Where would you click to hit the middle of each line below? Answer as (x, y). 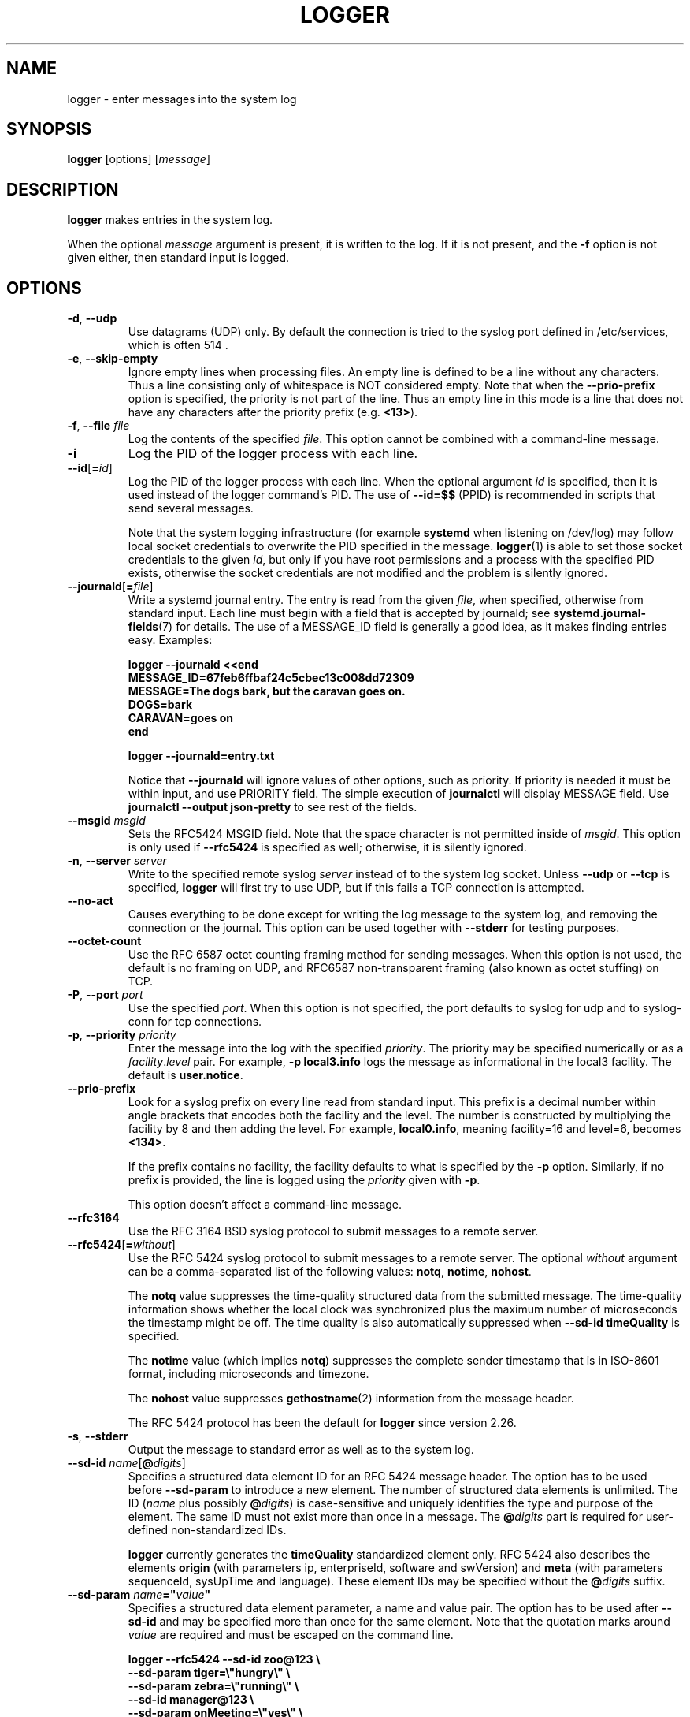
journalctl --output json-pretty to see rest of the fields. (273, 807)
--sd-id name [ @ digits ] (126, 1463)
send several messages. (191, 508)
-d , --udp (92, 318)
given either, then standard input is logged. (178, 258)
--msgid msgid (106, 821)
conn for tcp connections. (195, 1022)
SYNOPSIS (49, 129)
